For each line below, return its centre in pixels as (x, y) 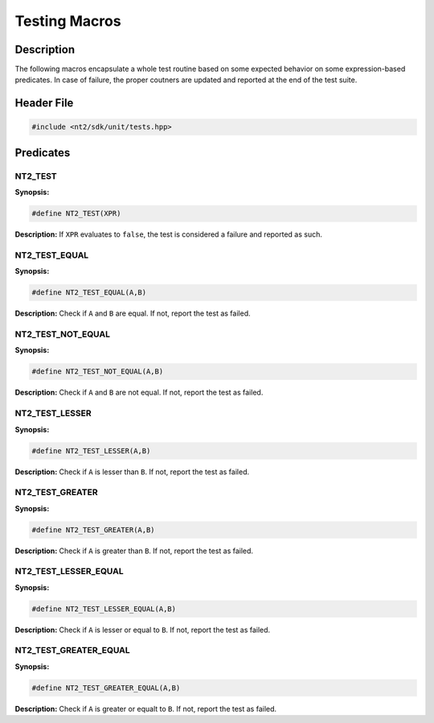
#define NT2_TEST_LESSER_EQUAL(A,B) (104, 609)
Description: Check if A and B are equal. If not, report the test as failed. (133, 313)
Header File (44, 103)
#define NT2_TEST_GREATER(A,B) (94, 530)
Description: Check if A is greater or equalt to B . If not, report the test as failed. (146, 709)
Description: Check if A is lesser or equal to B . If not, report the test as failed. (143, 630)
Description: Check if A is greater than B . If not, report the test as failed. (134, 551)
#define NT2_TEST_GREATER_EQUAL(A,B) (106, 688)
